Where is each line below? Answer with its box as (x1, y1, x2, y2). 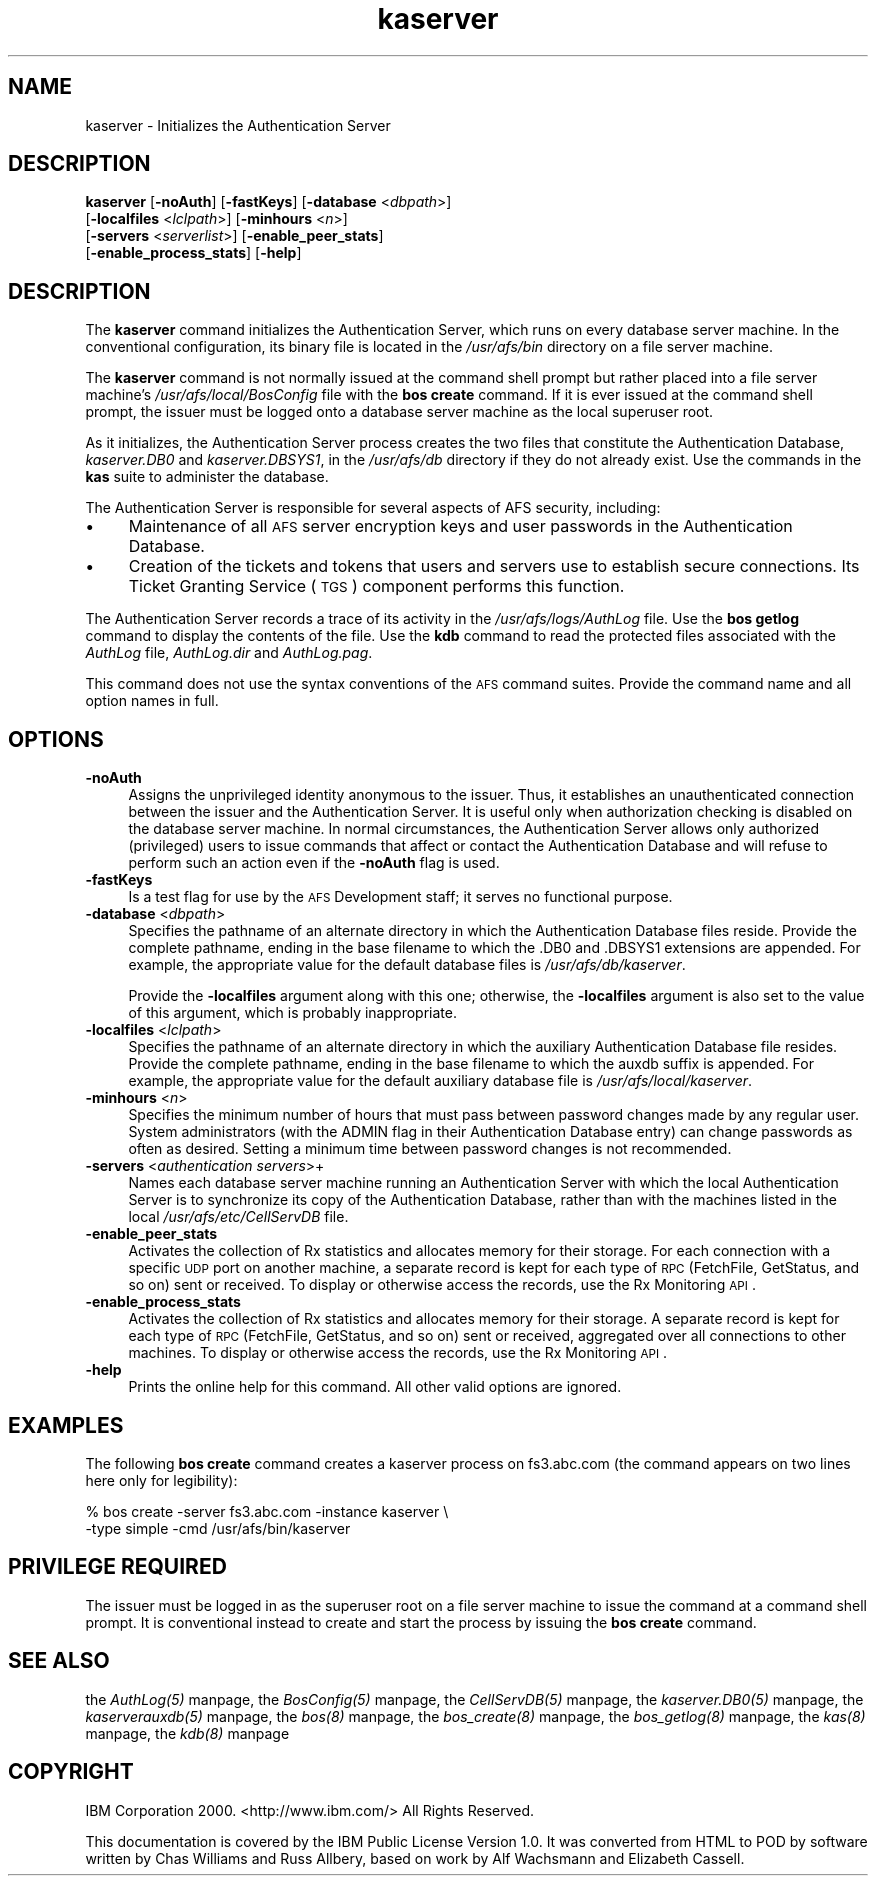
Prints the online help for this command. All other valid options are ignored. (128, 1378, 622, 1396)
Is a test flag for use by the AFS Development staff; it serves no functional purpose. (128, 888, 673, 906)
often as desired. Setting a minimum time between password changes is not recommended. (128, 1140, 732, 1158)
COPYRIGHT (8, 1759, 134, 1785)
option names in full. (85, 692, 219, 710)
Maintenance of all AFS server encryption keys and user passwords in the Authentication (128, 516, 793, 537)
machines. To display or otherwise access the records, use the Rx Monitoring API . (128, 1344, 668, 1362)
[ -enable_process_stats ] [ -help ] (85, 244, 302, 262)
